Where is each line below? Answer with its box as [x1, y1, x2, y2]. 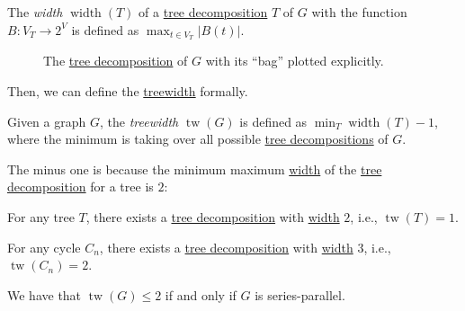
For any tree [7, 208, 75, 227]
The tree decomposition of [43, 51, 188, 70]
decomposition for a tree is [7, 177, 154, 196]
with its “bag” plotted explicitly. [205, 51, 384, 70]
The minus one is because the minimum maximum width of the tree [7, 159, 382, 178]
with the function [311, 3, 407, 21]
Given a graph [7, 111, 86, 130]
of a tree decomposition [139, 3, 268, 21]
